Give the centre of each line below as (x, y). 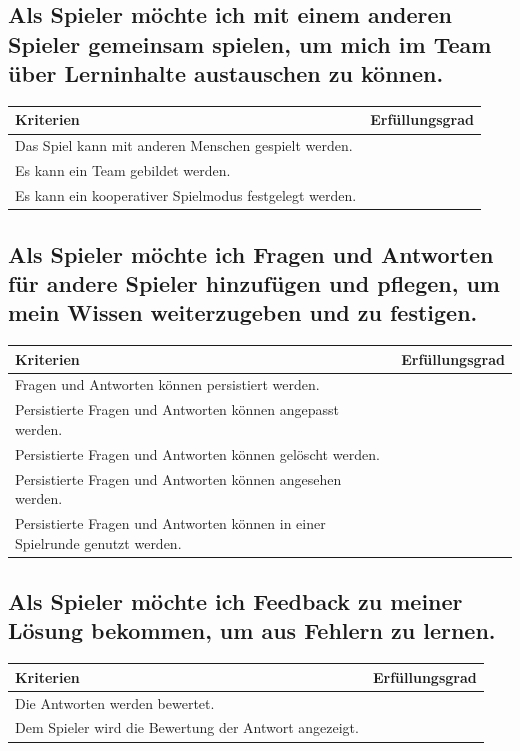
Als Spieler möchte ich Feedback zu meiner (235, 601)
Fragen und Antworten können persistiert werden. (167, 384)
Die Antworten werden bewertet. (115, 702)
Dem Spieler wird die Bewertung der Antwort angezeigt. (187, 727)
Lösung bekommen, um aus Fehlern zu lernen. (252, 630)
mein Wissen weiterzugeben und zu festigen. (243, 312)
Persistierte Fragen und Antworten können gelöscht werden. (197, 453)
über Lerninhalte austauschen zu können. (226, 73)
